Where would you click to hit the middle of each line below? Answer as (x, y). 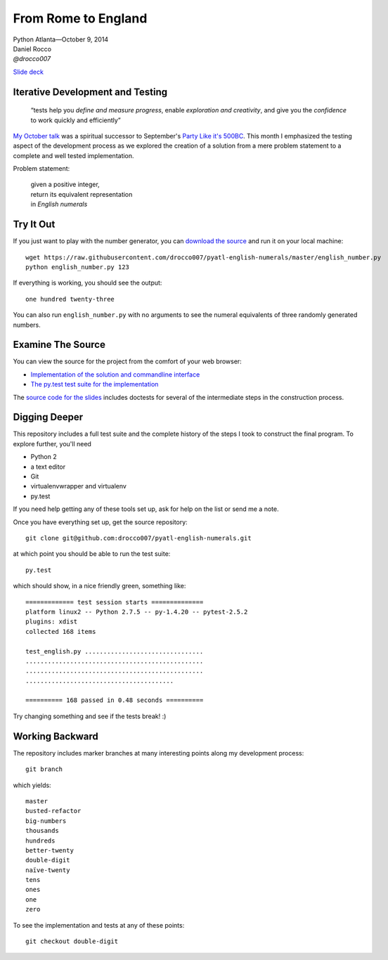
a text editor (48, 467)
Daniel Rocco (32, 48)
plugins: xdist (52, 622)
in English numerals (59, 205)
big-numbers (46, 821)
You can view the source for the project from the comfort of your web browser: (127, 361)
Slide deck (28, 72)
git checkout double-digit (72, 941)
